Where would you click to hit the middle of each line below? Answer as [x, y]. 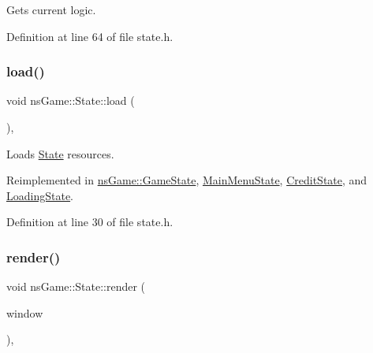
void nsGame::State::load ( [71, 100]
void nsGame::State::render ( [76, 286]
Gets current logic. [51, 9]
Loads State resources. [60, 153]
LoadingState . [40, 195]
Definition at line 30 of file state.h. [90, 222]
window [25, 312]
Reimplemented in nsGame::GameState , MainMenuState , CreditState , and [187, 180]
